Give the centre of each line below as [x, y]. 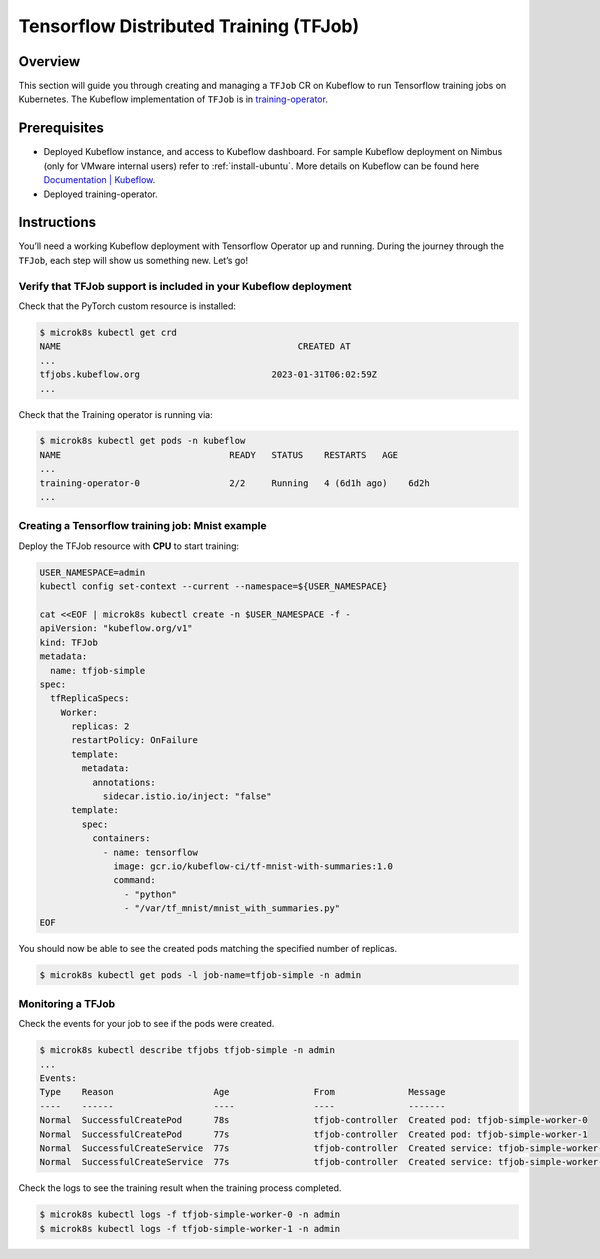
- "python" [150, 894]
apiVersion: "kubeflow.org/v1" [116, 628]
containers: [121, 838]
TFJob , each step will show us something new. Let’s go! [133, 260]
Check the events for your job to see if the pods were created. [146, 1024]
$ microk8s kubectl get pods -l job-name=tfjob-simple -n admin [200, 974]
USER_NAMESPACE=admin [92, 572]
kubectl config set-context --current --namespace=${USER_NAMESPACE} [213, 586]
